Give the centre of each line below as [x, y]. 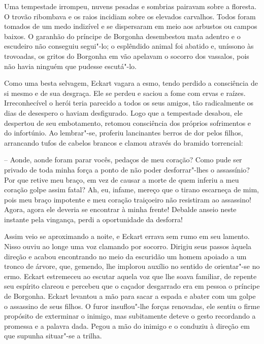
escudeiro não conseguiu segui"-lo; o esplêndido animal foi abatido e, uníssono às [129, 46]
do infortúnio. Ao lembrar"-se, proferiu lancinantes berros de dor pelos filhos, [124, 133]
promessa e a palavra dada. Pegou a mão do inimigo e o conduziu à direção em [127, 325]
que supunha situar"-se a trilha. [53, 336]
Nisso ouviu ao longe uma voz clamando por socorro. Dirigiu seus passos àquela [128, 246]
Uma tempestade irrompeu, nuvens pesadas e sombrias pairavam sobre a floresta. [130, 6]
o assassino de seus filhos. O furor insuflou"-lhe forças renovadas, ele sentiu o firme [132, 306]
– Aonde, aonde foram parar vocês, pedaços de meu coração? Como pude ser [123, 160]
